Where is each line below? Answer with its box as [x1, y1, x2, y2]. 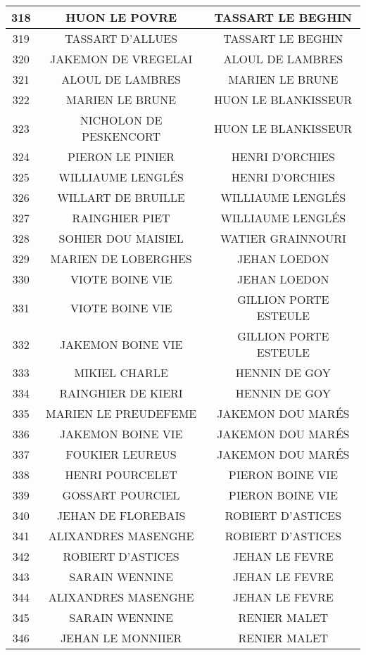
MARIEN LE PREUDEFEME [45, 405, 197, 421]
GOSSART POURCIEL [62, 487, 180, 503]
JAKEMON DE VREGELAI [49, 51, 193, 67]
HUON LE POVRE [65, 9, 177, 25]
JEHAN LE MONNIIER [60, 630, 182, 646]
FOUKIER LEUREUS [65, 446, 177, 462]
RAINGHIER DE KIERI [59, 385, 183, 401]
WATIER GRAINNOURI [220, 230, 346, 246]
